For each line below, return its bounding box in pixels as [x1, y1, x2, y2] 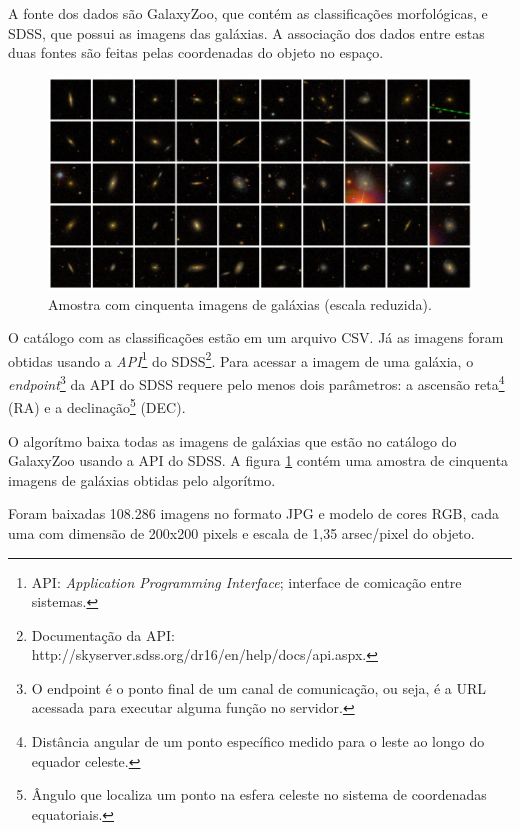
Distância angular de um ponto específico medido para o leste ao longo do [31, 731, 485, 752]
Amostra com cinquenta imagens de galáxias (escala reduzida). [48, 293, 432, 314]
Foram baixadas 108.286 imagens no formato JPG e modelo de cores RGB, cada [8, 503, 500, 524]
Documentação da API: [31, 624, 175, 645]
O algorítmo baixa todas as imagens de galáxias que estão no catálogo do [8, 430, 457, 451]
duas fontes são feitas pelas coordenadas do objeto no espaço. [8, 42, 384, 63]
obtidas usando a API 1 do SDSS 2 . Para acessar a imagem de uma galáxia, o [8, 347, 474, 371]
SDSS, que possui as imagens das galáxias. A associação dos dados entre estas [8, 22, 485, 43]
